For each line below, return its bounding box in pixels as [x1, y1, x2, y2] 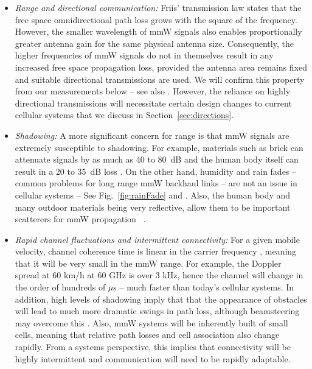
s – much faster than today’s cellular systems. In [113, 281, 294, 293]
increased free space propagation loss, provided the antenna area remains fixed [15, 60, 307, 73]
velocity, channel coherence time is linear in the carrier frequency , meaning [15, 245, 297, 258]
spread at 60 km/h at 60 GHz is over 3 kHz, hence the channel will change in [15, 269, 303, 281]
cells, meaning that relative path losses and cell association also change [15, 328, 280, 341]
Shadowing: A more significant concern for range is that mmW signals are [15, 128, 289, 141]
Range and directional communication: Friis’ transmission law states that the [15, 1, 302, 13]
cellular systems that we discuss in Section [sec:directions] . [15, 108, 234, 121]
